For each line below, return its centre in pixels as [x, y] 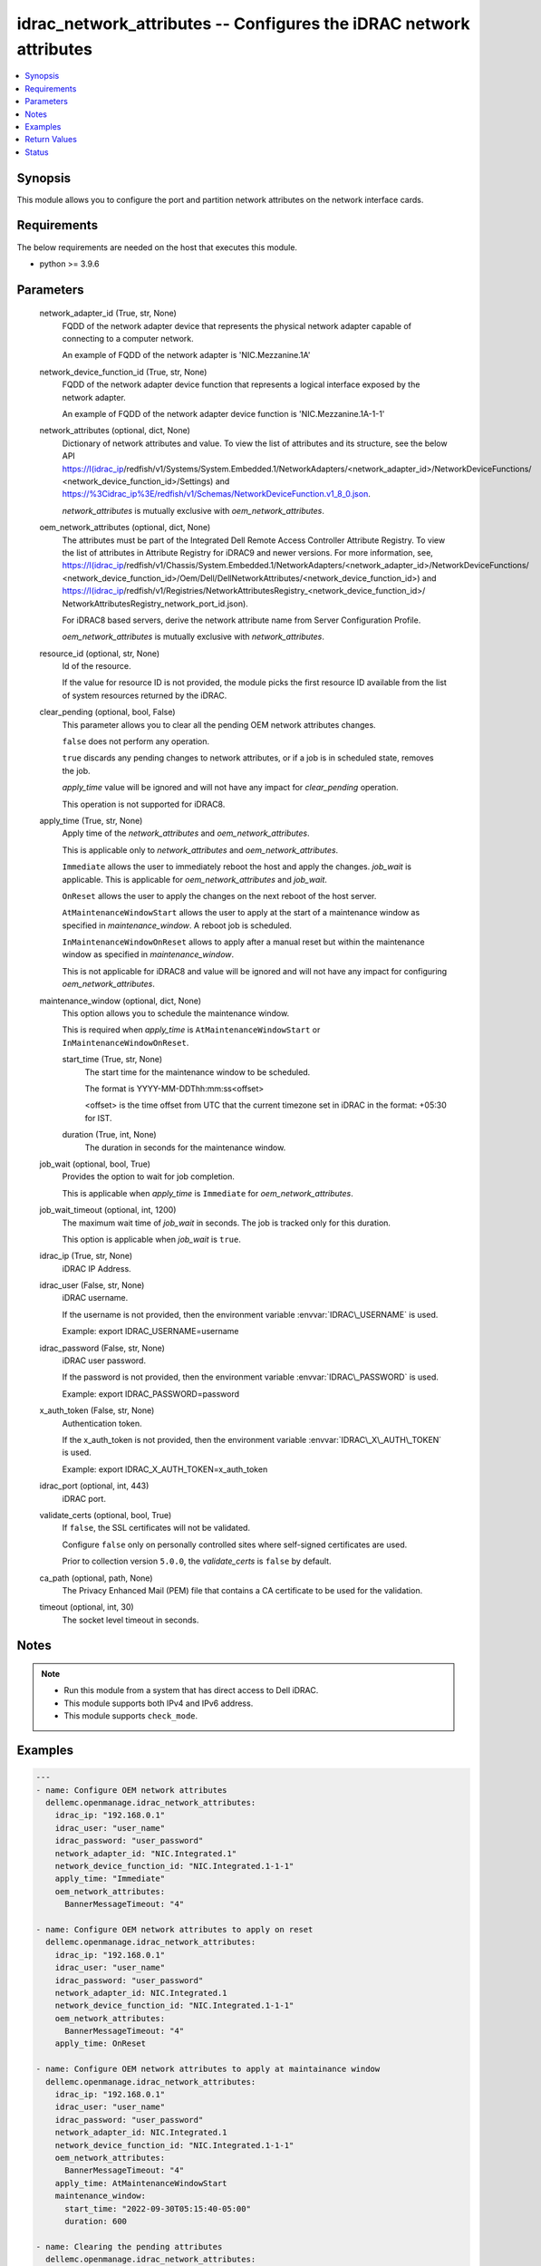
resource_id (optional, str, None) [100, 654]
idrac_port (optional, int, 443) [94, 1486]
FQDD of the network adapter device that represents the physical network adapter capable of [237, 325]
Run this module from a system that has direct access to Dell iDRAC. [191, 1690]
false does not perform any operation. [136, 741]
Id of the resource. [97, 666]
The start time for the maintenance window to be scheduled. [198, 1072]
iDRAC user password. [104, 1361]
